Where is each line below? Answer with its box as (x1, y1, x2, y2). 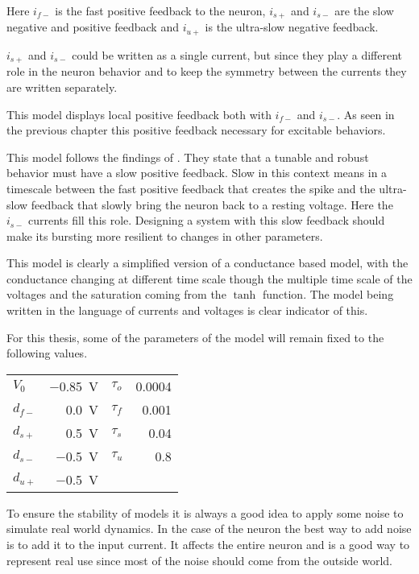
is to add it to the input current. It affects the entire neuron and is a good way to (6, 536, 410, 553)
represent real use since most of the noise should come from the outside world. (6, 551, 393, 568)
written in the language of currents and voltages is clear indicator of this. (6, 302, 368, 319)
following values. (6, 345, 88, 361)
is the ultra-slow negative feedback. (205, 19, 379, 35)
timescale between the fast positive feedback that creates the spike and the (6, 180, 375, 196)
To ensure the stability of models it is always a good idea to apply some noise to (6, 504, 404, 521)
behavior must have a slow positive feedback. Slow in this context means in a (6, 164, 388, 181)
